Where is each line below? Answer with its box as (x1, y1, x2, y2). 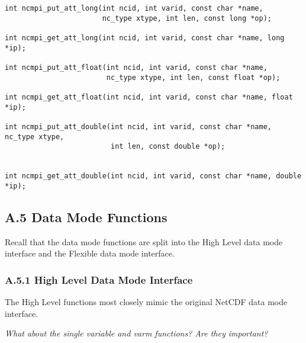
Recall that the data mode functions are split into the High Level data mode (5, 235, 283, 248)
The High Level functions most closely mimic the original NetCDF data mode (5, 296, 288, 308)
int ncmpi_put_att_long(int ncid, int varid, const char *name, (5, 4, 263, 12)
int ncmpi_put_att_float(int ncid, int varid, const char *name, (5, 63, 268, 72)
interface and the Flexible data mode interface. (5, 247, 175, 259)
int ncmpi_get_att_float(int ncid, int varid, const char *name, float (5, 92, 293, 101)
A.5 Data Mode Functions (5, 207, 168, 226)
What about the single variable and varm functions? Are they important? (5, 327, 268, 339)
